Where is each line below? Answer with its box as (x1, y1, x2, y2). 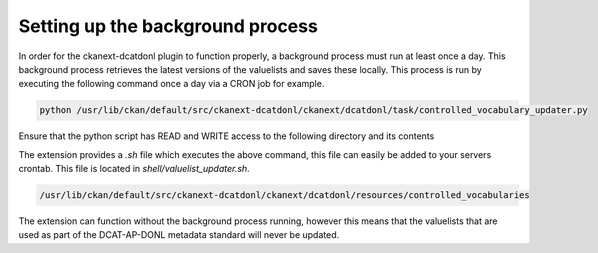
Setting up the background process (18, 15, 319, 37)
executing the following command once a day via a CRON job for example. (18, 78, 325, 90)
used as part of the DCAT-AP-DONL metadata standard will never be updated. (18, 229, 340, 241)
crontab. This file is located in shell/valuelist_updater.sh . (18, 163, 250, 175)
